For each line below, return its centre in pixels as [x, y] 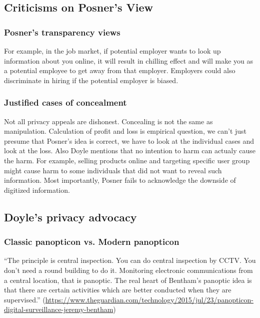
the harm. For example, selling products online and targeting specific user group [127, 160]
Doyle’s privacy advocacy [70, 217]
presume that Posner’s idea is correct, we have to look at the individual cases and [129, 140]
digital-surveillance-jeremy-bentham [59, 309]
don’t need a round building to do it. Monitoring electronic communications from [128, 270]
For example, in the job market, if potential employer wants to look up [112, 51]
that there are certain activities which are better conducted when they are [118, 290]
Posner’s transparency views [62, 32]
